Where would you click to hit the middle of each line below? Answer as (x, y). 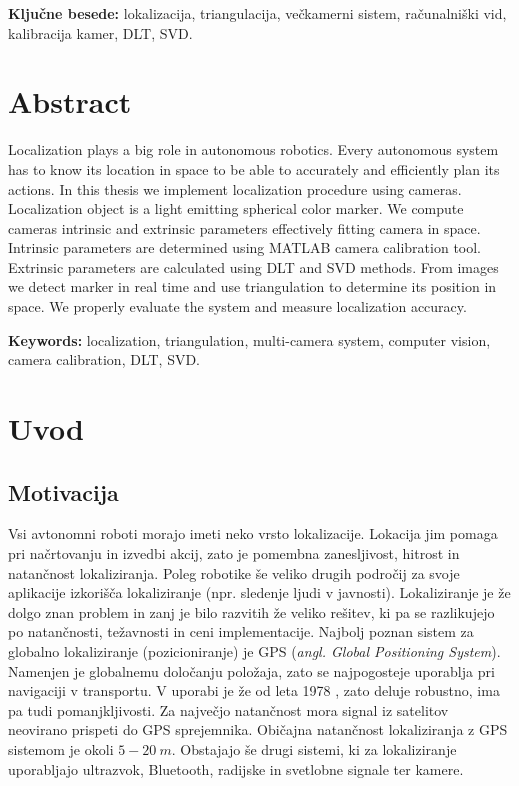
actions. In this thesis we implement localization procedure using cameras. (235, 188)
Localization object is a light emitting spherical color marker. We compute (236, 208)
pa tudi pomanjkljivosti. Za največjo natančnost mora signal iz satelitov (228, 709)
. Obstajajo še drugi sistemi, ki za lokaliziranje (314, 748)
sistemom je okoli (61, 748)
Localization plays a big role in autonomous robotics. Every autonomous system (253, 149)
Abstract (70, 101)
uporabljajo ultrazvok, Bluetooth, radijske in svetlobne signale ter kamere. (236, 768)
